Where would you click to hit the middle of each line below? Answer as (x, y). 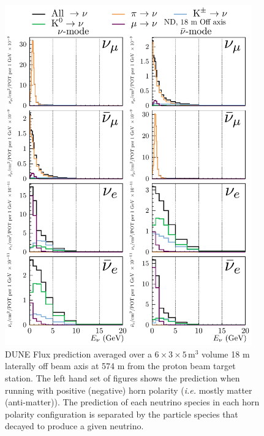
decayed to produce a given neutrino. (74, 426)
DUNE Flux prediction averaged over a (78, 354)
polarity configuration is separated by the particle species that (122, 414)
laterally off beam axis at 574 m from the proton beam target (120, 366)
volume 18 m (226, 354)
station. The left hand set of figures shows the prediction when (123, 377)
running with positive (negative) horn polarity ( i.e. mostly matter (129, 390)
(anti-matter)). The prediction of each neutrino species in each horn (132, 402)
